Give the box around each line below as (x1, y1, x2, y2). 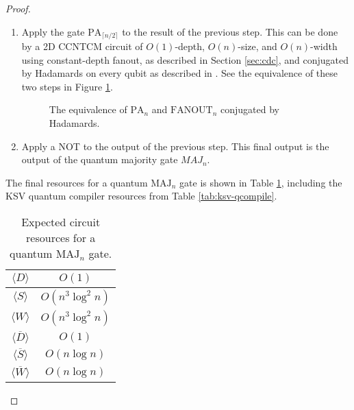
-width (310, 39, 338, 53)
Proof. (5, 1, 31, 15)
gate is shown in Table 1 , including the (179, 175, 342, 189)
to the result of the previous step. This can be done (122, 24, 338, 38)
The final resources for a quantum (5, 175, 148, 189)
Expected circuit (21, 213, 101, 230)
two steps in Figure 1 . (21, 79, 113, 93)
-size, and (238, 39, 277, 53)
